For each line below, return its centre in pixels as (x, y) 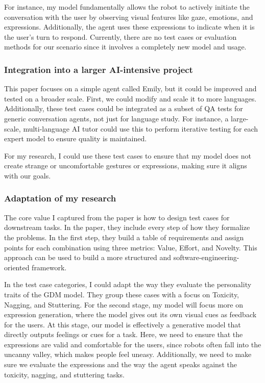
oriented (17, 267)
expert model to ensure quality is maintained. (76, 138)
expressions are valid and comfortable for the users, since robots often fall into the (133, 344)
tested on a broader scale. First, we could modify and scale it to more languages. (130, 98)
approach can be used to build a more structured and (88, 257)
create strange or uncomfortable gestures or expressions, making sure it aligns (126, 165)
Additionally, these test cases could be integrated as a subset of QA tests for (124, 108)
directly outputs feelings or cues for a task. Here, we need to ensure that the (124, 334)
